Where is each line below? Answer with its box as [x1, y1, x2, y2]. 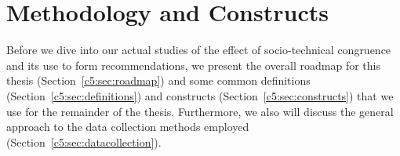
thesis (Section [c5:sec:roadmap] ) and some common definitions [6, 72, 311, 89]
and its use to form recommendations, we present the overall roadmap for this [6, 56, 380, 73]
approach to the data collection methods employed [6, 118, 249, 135]
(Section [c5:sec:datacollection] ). [6, 133, 162, 150]
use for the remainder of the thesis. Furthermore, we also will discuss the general [6, 103, 394, 119]
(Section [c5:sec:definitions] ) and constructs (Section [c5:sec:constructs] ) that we [6, 87, 394, 103]
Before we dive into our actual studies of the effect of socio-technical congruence [6, 42, 391, 58]
